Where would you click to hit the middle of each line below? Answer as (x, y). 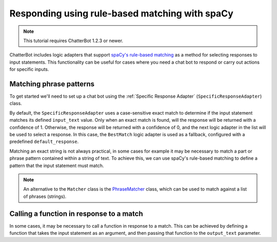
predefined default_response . (44, 142)
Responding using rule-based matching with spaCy (121, 13)
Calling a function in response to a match (76, 213)
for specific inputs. (29, 69)
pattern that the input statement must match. (57, 165)
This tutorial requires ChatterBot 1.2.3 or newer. (73, 41)
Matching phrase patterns (52, 84)
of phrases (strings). (45, 196)
